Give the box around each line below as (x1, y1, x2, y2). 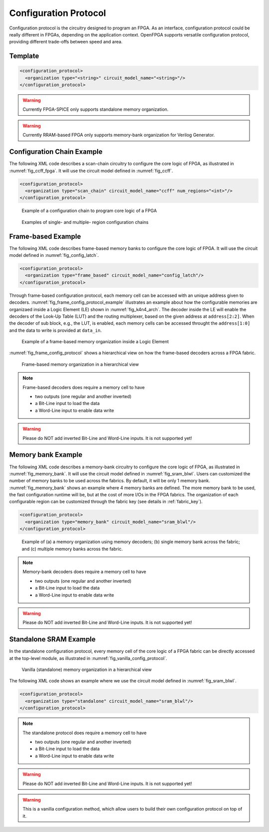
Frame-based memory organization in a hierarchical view (21, 361, 139, 367)
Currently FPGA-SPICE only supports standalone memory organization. (22, 106, 169, 112)
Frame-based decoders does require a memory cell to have (22, 384, 145, 390)
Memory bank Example (9, 450, 83, 459)
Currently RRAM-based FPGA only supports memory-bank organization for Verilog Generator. (22, 132, 215, 138)
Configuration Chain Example (9, 148, 103, 156)
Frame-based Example (9, 232, 81, 240)
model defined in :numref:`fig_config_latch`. (9, 252, 99, 258)
